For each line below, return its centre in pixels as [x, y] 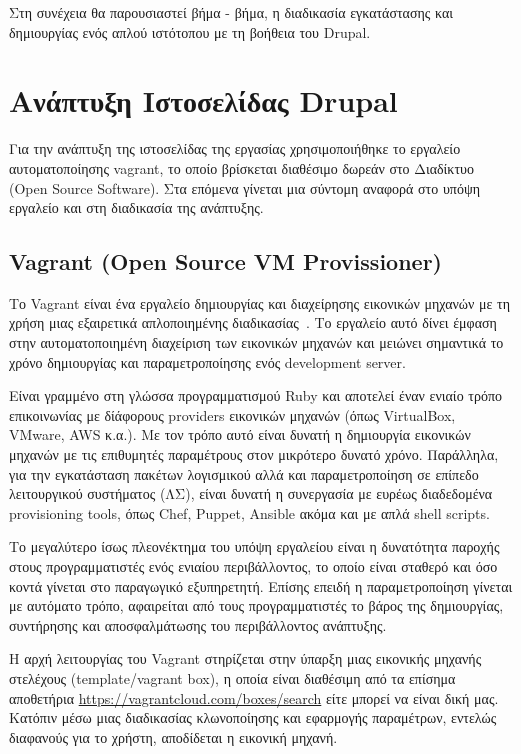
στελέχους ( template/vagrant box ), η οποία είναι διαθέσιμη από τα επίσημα [232, 677]
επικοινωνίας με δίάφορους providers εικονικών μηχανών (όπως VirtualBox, [232, 414]
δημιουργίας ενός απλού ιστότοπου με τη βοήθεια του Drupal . [190, 31]
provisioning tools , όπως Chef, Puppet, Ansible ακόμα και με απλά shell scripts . [249, 512]
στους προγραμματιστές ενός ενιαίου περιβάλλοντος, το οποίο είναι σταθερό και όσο [253, 566]
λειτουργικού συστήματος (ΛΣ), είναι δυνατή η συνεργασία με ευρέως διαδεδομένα [251, 493]
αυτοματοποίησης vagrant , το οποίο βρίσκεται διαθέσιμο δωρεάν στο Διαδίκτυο [241, 167]
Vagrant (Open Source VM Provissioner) [225, 261]
